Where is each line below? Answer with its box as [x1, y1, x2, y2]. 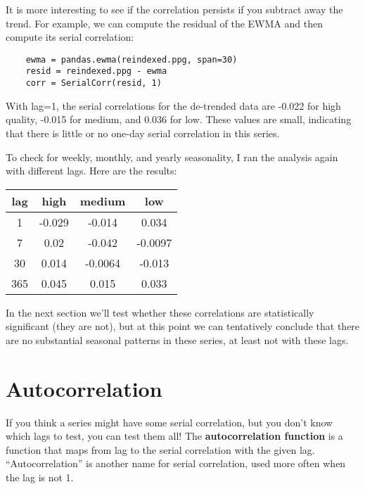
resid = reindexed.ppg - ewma [25, 66, 167, 77]
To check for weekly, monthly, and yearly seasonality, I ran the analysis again [6, 149, 338, 164]
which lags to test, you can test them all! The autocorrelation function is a [6, 428, 343, 443]
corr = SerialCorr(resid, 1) [25, 78, 162, 89]
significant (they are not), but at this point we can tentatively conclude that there [6, 319, 360, 334]
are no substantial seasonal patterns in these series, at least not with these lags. [6, 332, 349, 347]
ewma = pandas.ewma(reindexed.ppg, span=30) [25, 54, 238, 65]
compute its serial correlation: [6, 30, 134, 44]
